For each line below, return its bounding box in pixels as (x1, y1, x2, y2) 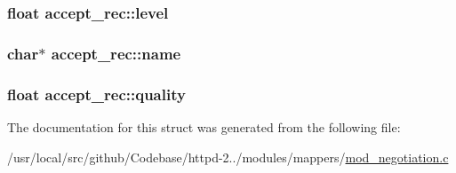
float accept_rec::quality (7, 83, 186, 105)
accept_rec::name (51, 42, 181, 64)
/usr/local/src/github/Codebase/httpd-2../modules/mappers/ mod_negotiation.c (7, 147, 449, 166)
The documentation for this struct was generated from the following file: (7, 117, 401, 136)
